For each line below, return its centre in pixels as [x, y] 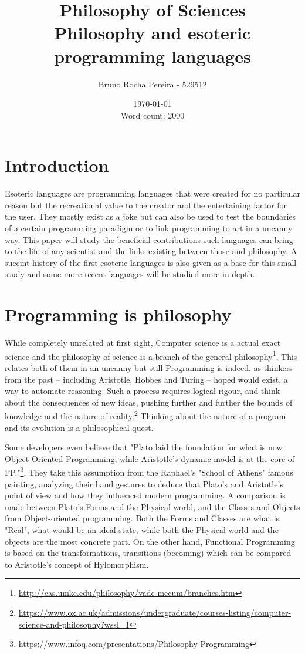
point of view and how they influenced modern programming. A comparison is [145, 495]
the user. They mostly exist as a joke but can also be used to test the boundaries [150, 216]
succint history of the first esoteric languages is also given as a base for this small [151, 262]
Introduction [57, 165]
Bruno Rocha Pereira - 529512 [152, 84]
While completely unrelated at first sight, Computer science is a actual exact [143, 343]
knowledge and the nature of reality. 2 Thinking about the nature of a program [145, 415]
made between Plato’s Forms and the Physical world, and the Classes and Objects [152, 506]
